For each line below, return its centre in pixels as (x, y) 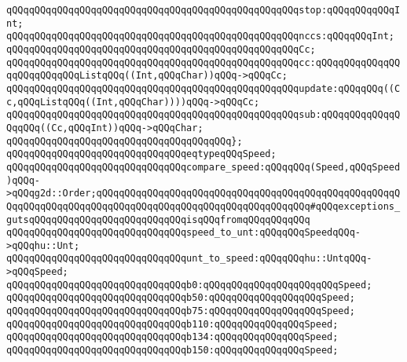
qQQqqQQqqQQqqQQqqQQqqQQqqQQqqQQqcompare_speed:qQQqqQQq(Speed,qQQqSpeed (203, 167)
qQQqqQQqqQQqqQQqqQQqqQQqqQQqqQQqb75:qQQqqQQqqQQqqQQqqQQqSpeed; (181, 311)
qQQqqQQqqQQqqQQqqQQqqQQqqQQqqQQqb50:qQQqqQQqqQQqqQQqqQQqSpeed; (181, 298)
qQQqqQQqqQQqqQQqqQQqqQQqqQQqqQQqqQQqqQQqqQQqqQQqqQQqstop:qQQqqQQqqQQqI (203, 10)
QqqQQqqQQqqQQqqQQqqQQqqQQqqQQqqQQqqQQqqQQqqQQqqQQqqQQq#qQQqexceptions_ (203, 206)
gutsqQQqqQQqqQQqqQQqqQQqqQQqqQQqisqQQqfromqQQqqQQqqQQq (158, 219)
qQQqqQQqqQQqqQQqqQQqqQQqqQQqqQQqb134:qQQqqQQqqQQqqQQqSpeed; (172, 337)
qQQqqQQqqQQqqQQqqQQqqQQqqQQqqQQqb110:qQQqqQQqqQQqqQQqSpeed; (172, 324)
